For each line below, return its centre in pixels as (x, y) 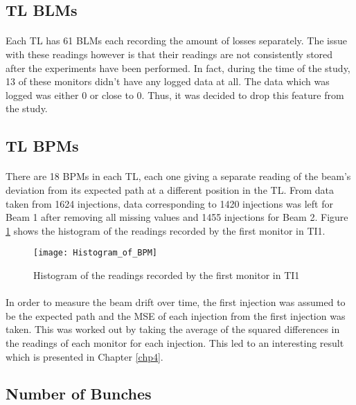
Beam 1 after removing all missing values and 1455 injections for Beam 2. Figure (177, 217)
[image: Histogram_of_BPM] (95, 253)
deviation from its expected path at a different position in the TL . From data (170, 189)
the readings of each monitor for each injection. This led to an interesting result (175, 342)
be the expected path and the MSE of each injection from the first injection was (176, 315)
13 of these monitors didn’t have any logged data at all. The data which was (168, 81)
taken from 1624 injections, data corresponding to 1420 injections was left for (169, 203)
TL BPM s (42, 146)
